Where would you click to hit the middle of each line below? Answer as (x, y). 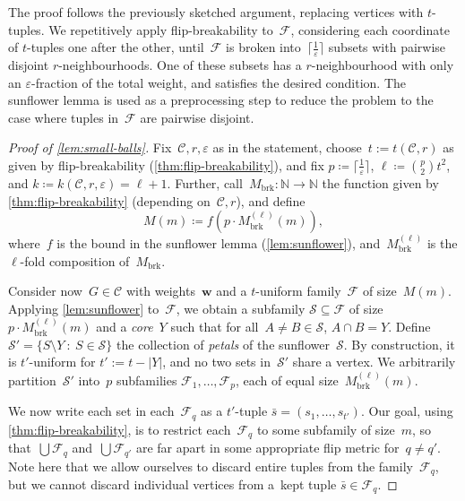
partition (32, 380)
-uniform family (298, 291)
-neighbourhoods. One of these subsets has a (180, 65)
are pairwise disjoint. (197, 117)
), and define (271, 200)
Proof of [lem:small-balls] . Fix (90, 147)
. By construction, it (399, 344)
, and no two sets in (216, 362)
